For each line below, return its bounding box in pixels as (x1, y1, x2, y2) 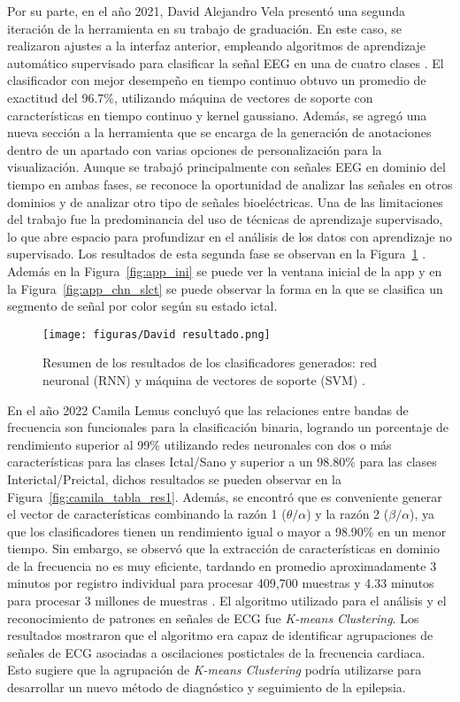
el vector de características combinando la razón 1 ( (7, 505, 287, 523)
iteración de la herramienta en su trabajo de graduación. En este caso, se (7, 19, 402, 37)
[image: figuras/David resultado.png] (42, 328, 271, 341)
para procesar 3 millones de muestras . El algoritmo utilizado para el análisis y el (7, 591, 447, 610)
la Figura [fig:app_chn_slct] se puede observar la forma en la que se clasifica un (7, 279, 443, 297)
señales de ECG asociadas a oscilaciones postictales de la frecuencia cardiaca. (7, 643, 425, 661)
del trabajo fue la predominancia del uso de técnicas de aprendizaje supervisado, (7, 210, 443, 228)
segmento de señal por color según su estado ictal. (7, 297, 278, 315)
